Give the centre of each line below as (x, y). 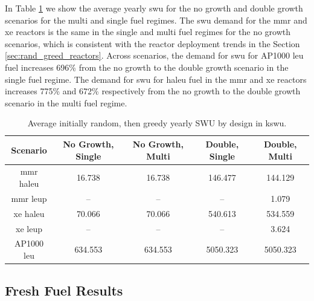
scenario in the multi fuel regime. (66, 102)
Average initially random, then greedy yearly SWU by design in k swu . (157, 123)
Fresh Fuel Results (64, 290)
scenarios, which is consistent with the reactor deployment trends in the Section (152, 43)
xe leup (29, 228)
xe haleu (29, 213)
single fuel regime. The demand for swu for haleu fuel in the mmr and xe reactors (156, 79)
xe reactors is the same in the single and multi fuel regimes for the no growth (148, 32)
